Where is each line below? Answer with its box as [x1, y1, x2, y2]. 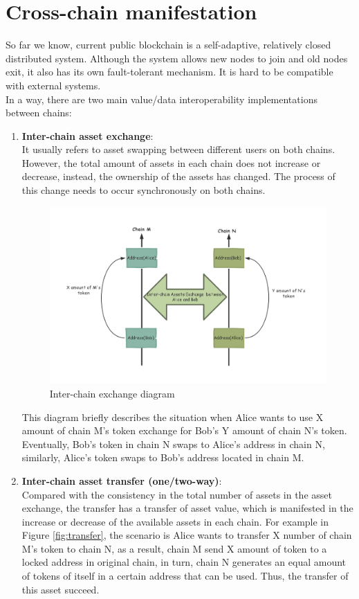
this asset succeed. [21, 582, 100, 596]
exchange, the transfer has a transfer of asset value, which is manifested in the [21, 501, 353, 515]
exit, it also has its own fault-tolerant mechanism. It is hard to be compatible [6, 64, 333, 79]
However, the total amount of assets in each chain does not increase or [21, 155, 321, 170]
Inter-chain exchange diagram [49, 386, 175, 400]
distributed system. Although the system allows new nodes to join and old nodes [6, 51, 348, 65]
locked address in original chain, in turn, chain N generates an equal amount [21, 555, 347, 569]
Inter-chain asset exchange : [21, 128, 154, 143]
